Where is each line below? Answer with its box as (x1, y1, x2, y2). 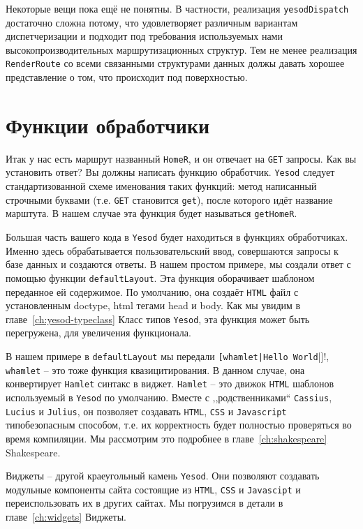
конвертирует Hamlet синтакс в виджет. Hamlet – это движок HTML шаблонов (6, 376, 334, 391)
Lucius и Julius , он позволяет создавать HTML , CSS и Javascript (6, 403, 287, 418)
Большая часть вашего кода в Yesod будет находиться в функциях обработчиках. (6, 230, 348, 244)
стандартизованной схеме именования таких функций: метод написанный (6, 179, 317, 193)
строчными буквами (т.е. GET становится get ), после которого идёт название (6, 192, 333, 207)
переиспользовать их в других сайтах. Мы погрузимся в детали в (6, 496, 283, 510)
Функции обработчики (6, 110, 210, 139)
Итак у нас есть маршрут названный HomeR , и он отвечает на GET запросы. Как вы (6, 151, 357, 165)
